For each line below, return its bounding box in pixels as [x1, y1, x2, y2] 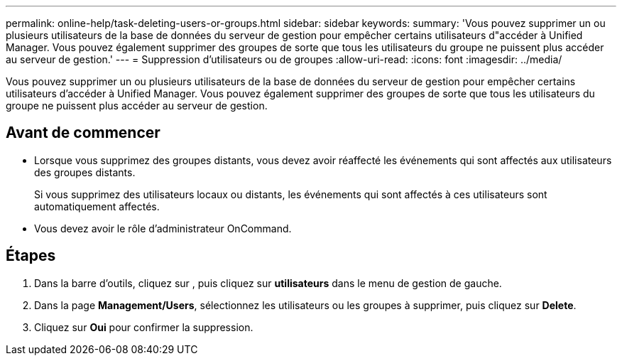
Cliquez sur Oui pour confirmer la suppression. [34, 320, 253, 333]
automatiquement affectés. [34, 200, 160, 212]
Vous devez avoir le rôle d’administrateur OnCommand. [34, 222, 292, 235]
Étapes [6, 247, 56, 265]
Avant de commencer [6, 124, 160, 142]
